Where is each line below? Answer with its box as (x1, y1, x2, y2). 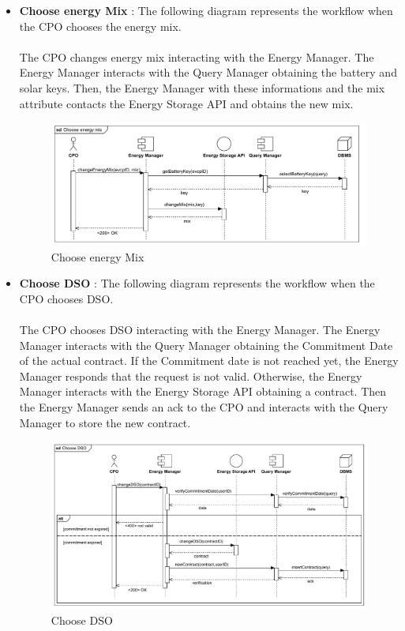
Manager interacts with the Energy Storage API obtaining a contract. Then (19, 383, 387, 400)
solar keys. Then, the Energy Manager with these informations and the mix (19, 79, 385, 96)
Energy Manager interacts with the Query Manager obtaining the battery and (19, 64, 397, 81)
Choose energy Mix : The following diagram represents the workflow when (19, 2, 393, 18)
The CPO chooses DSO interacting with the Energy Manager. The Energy (19, 321, 381, 338)
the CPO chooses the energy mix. (19, 17, 182, 34)
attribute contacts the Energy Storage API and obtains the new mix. (19, 95, 354, 111)
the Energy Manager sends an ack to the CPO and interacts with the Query (19, 399, 388, 415)
